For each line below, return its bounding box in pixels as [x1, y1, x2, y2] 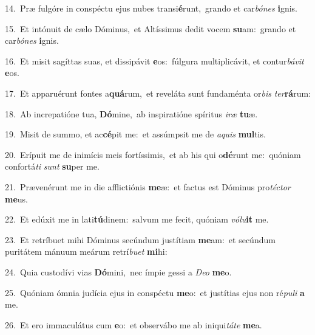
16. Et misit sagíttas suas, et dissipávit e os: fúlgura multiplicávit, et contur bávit [5, 54, 304, 67]
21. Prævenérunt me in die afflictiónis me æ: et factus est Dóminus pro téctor [5, 180, 291, 193]
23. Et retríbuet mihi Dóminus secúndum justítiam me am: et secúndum [5, 233, 276, 246]
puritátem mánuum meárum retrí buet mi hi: [5, 245, 168, 258]
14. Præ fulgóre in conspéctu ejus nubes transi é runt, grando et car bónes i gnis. [5, 2, 298, 14]
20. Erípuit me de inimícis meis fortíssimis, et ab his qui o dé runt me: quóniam [5, 148, 301, 161]
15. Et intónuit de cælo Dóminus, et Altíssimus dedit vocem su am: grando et [5, 22, 296, 35]
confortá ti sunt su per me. [5, 160, 100, 173]
